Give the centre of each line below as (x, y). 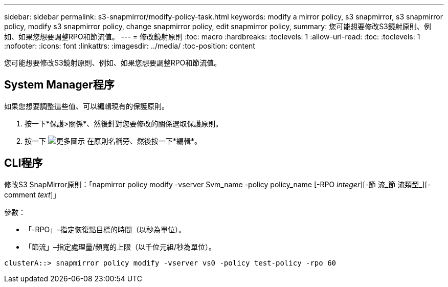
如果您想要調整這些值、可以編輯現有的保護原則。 (86, 106)
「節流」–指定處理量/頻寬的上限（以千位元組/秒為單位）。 (120, 247)
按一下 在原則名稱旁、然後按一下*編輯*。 (113, 141)
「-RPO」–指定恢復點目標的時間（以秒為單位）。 (105, 229)
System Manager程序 (59, 85)
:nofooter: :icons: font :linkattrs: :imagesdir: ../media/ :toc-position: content (130, 46)
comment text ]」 (32, 194)
